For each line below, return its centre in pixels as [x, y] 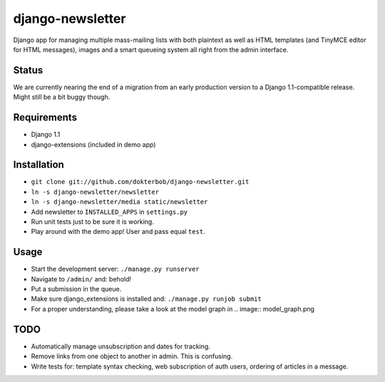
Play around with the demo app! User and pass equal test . [118, 232]
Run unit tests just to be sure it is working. [93, 222]
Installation [38, 165]
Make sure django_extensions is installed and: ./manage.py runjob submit [146, 299]
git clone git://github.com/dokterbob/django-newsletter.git [140, 182]
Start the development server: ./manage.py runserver [115, 269]
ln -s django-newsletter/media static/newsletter [119, 202]
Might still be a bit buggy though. [62, 97]
